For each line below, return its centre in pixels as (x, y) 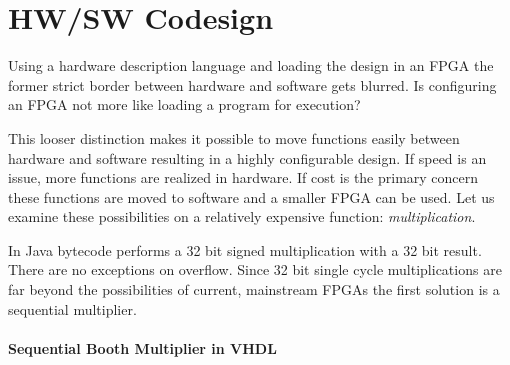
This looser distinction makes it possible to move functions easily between (234, 137)
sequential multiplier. (72, 308)
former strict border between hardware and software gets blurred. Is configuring (252, 84)
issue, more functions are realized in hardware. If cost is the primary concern (243, 177)
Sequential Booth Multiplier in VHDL (142, 347)
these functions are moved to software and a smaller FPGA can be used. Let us (251, 196)
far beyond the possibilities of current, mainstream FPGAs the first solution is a (254, 289)
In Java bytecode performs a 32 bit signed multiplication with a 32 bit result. (245, 249)
